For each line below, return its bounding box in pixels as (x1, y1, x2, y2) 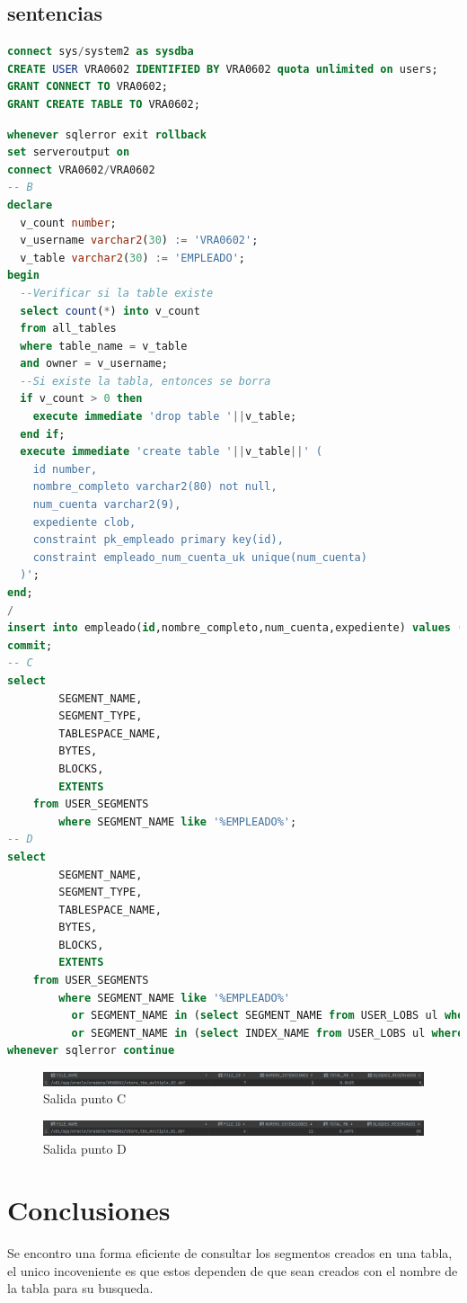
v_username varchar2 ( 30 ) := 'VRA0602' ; (20, 234, 259, 247)
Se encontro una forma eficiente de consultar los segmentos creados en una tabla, (7, 1244, 453, 1263)
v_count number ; (20, 216, 117, 229)
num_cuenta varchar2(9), (32, 498, 181, 512)
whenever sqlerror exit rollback (7, 128, 207, 141)
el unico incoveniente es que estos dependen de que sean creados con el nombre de (7, 1261, 458, 1280)
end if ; (20, 427, 66, 441)
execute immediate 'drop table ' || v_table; (32, 410, 297, 424)
